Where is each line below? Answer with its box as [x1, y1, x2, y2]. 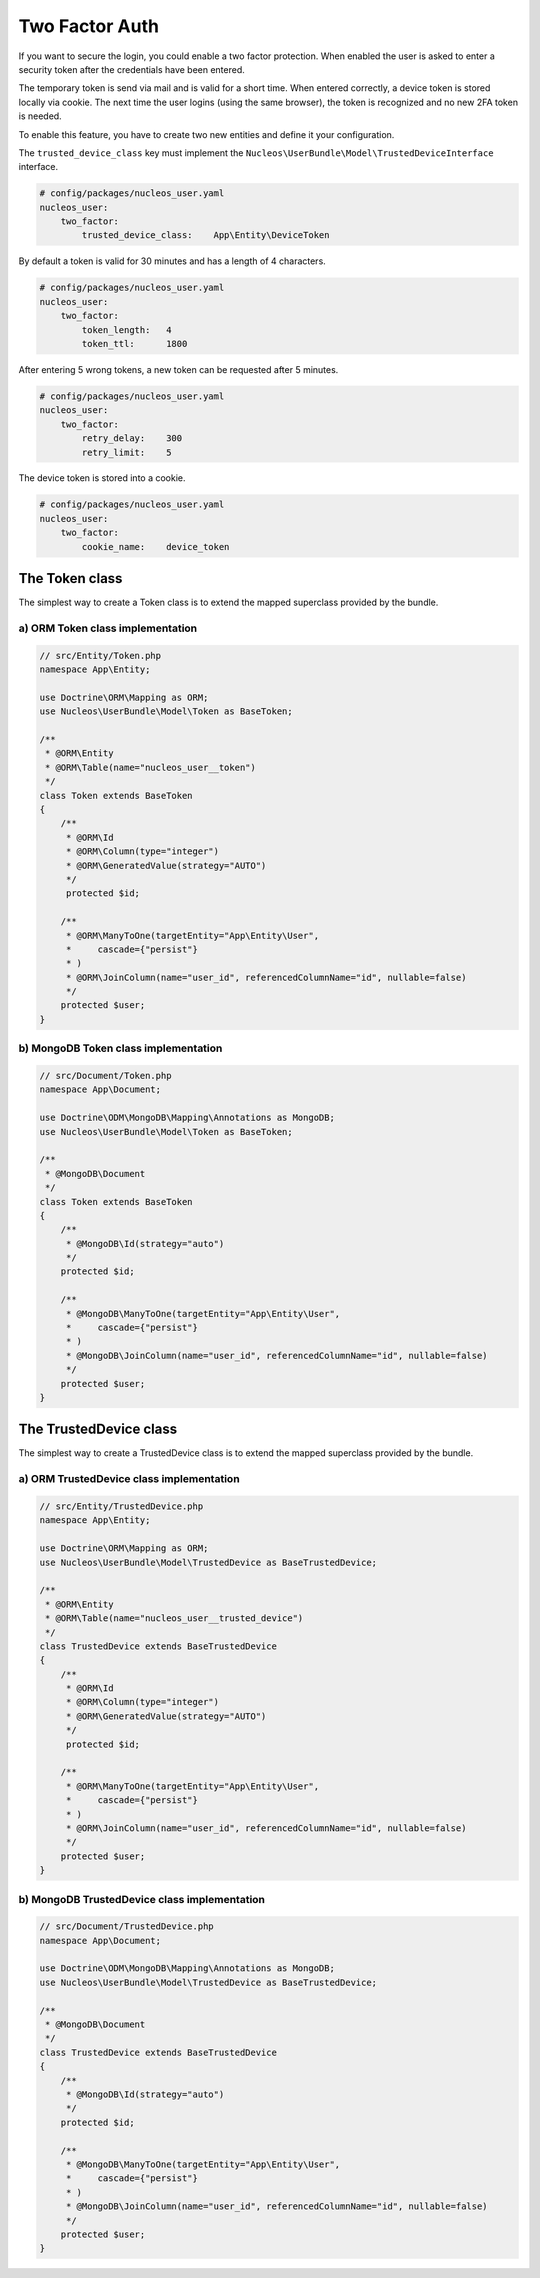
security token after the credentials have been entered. [18, 63, 245, 75]
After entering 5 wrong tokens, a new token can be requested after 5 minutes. [18, 363, 339, 375]
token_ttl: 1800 [81, 338, 188, 349]
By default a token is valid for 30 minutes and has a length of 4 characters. [18, 255, 327, 267]
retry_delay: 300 [81, 433, 183, 444]
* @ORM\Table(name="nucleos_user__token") [45, 761, 257, 773]
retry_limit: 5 [81, 446, 172, 458]
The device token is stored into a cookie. [18, 472, 186, 484]
